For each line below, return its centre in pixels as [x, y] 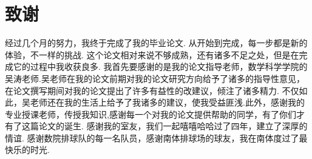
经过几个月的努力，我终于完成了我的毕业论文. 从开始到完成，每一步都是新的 [156, 43]
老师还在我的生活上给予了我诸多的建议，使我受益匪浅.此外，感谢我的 [167, 102]
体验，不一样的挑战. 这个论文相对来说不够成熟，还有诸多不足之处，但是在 [152, 54]
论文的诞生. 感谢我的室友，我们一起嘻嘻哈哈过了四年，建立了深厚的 [173, 126]
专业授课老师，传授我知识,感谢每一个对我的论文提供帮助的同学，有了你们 [151, 114]
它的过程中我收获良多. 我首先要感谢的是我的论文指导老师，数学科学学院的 [160, 66]
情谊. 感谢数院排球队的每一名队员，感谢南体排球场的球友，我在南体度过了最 [156, 137]
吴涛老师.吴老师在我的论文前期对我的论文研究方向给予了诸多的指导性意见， [155, 78]
